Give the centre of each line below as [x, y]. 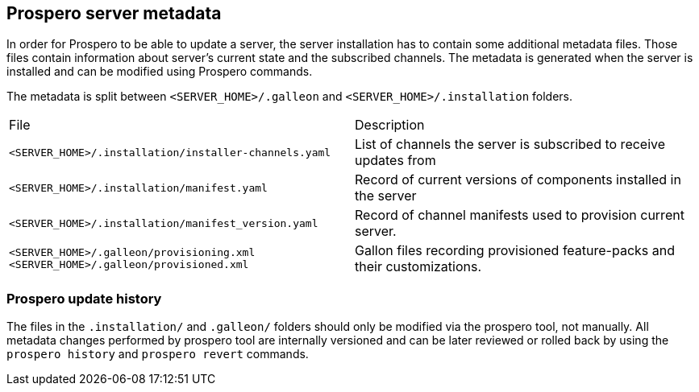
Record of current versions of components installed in [518, 180]
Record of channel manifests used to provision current [520, 215]
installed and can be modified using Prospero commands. [160, 72]
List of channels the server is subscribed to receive [510, 144]
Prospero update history [84, 298]
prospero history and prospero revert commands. [158, 354]
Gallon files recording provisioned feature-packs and [515, 251]
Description [390, 125]
